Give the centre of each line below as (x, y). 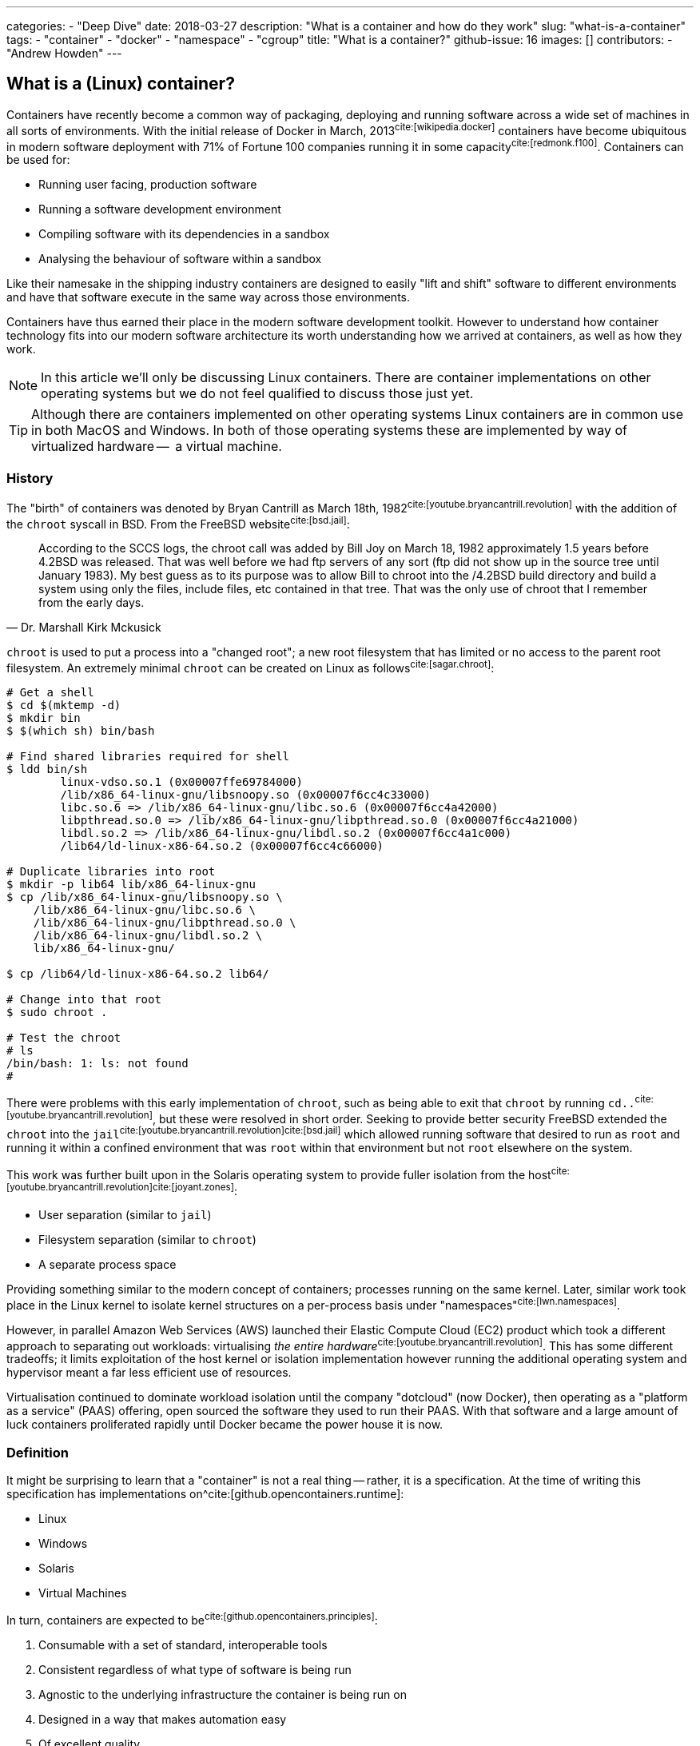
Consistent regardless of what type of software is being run (195, 1669)
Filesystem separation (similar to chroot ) (147, 1240)
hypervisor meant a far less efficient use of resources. (149, 1373)
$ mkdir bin (44, 718)
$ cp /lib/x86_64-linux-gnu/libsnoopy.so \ (145, 897)
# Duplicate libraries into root (111, 871)
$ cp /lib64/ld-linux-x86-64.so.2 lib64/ (138, 973)
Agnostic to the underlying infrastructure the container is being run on (223, 1694)
